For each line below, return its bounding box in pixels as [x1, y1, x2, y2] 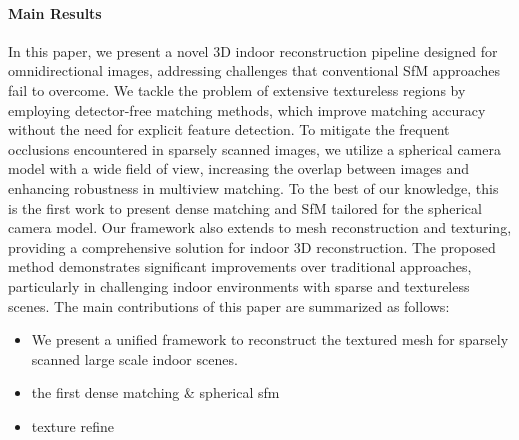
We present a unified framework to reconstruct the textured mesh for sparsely [31, 329, 509, 350]
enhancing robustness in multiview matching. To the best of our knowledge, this [8, 177, 499, 198]
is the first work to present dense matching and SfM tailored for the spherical [8, 197, 482, 218]
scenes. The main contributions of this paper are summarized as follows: [8, 295, 450, 316]
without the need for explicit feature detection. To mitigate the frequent [8, 119, 450, 140]
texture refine [31, 415, 114, 436]
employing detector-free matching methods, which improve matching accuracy [8, 99, 486, 120]
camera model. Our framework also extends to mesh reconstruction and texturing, [8, 217, 512, 238]
